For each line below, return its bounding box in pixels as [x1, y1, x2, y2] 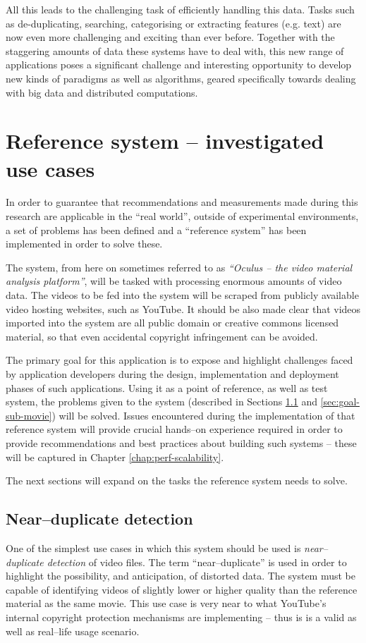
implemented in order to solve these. [6, 236, 163, 251]
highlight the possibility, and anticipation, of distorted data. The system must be [6, 568, 355, 583]
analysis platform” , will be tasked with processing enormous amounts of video [6, 274, 342, 288]
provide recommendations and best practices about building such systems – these [6, 435, 357, 450]
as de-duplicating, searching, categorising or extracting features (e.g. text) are [6, 16, 341, 30]
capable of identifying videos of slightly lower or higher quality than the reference [6, 582, 358, 596]
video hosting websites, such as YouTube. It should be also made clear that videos [6, 301, 361, 316]
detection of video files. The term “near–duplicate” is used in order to [47, 554, 347, 569]
